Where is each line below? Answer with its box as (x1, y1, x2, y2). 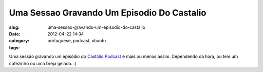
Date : (9, 31, 20, 36)
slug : (9, 24, 19, 30)
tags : (9, 44, 20, 51)
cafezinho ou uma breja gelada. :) (9, 60, 76, 66)
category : (9, 38, 30, 44)
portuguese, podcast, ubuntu (47, 38, 106, 44)
